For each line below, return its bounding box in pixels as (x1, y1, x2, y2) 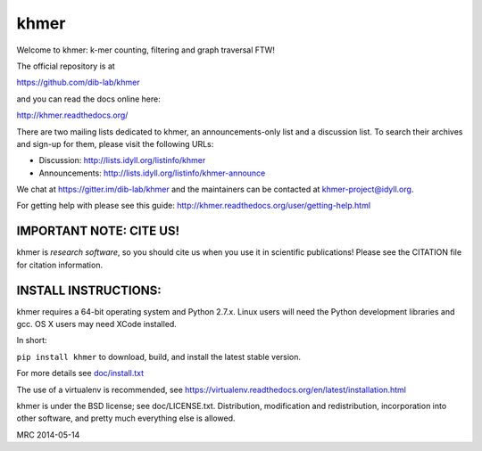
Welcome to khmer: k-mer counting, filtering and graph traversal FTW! (16, 45, 276, 55)
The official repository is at (16, 61, 115, 71)
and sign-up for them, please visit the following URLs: (16, 138, 214, 149)
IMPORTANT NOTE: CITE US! (16, 224, 180, 239)
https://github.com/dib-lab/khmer (16, 77, 140, 88)
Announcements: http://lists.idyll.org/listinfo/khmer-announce (38, 168, 266, 178)
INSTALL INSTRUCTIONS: (16, 283, 162, 298)
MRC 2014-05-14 (16, 429, 80, 440)
